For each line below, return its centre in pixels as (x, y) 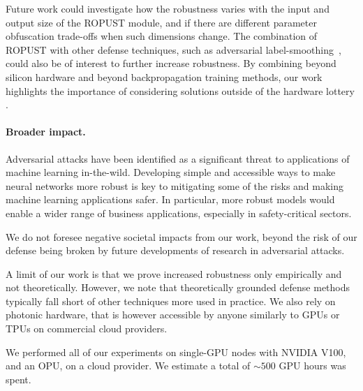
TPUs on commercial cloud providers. (87, 329)
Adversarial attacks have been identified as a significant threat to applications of (178, 158)
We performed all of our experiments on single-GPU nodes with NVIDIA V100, (176, 352)
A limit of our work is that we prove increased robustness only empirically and (174, 273)
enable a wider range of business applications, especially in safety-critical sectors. (179, 213)
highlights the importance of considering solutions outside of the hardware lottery (180, 90)
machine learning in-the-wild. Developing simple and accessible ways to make (171, 172)
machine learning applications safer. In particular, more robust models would (170, 199)
